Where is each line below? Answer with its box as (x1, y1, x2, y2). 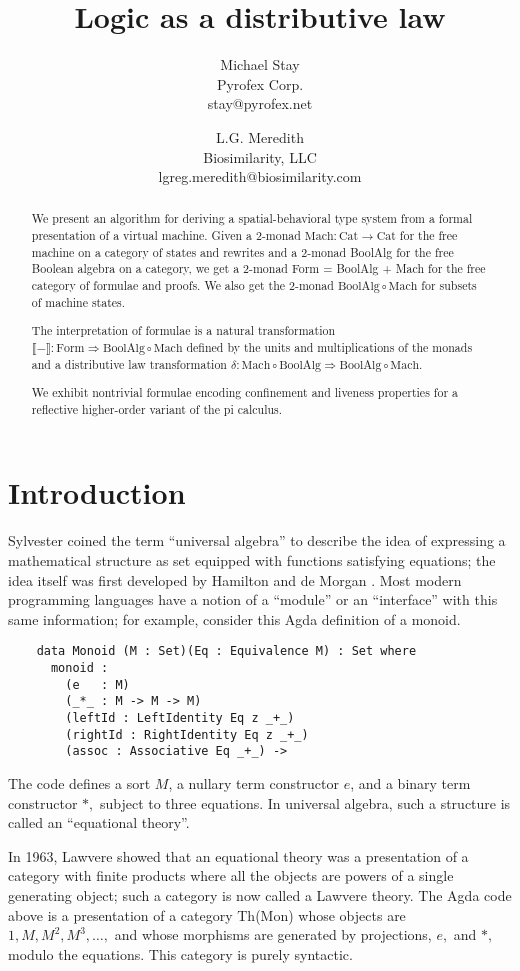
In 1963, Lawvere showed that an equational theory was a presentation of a (8, 845, 469, 866)
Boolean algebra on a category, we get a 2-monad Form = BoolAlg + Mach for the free (31, 260, 486, 277)
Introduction (8, 472, 186, 513)
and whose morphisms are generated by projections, (114, 924, 432, 945)
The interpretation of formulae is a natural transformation (31, 322, 336, 339)
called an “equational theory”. (8, 812, 190, 833)
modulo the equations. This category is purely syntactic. (8, 943, 353, 964)
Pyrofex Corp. (216, 73, 304, 94)
